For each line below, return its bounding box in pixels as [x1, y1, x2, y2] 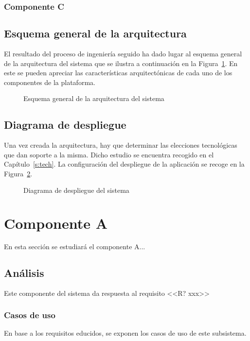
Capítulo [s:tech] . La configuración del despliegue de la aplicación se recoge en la [4, 159, 245, 169]
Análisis [4, 265, 44, 280]
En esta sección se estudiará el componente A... [4, 241, 145, 252]
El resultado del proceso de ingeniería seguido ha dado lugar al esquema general [4, 49, 242, 59]
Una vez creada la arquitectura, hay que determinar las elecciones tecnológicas [4, 140, 237, 150]
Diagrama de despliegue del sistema [23, 185, 129, 195]
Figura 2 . [4, 169, 33, 178]
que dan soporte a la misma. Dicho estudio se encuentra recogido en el [4, 149, 214, 159]
